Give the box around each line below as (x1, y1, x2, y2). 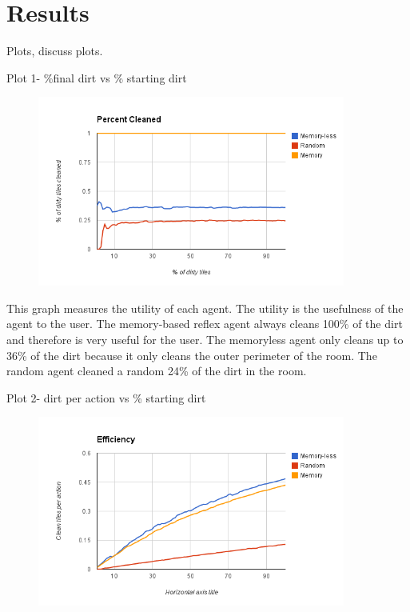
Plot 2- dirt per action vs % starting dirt (6, 389, 206, 406)
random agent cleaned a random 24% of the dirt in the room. (6, 362, 307, 379)
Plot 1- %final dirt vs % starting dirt (6, 69, 187, 86)
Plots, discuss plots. (6, 42, 103, 59)
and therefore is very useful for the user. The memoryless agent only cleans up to (6, 331, 404, 348)
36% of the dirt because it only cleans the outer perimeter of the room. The (6, 346, 377, 363)
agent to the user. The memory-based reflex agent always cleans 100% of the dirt (6, 315, 403, 332)
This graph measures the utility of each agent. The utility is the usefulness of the (6, 299, 404, 316)
